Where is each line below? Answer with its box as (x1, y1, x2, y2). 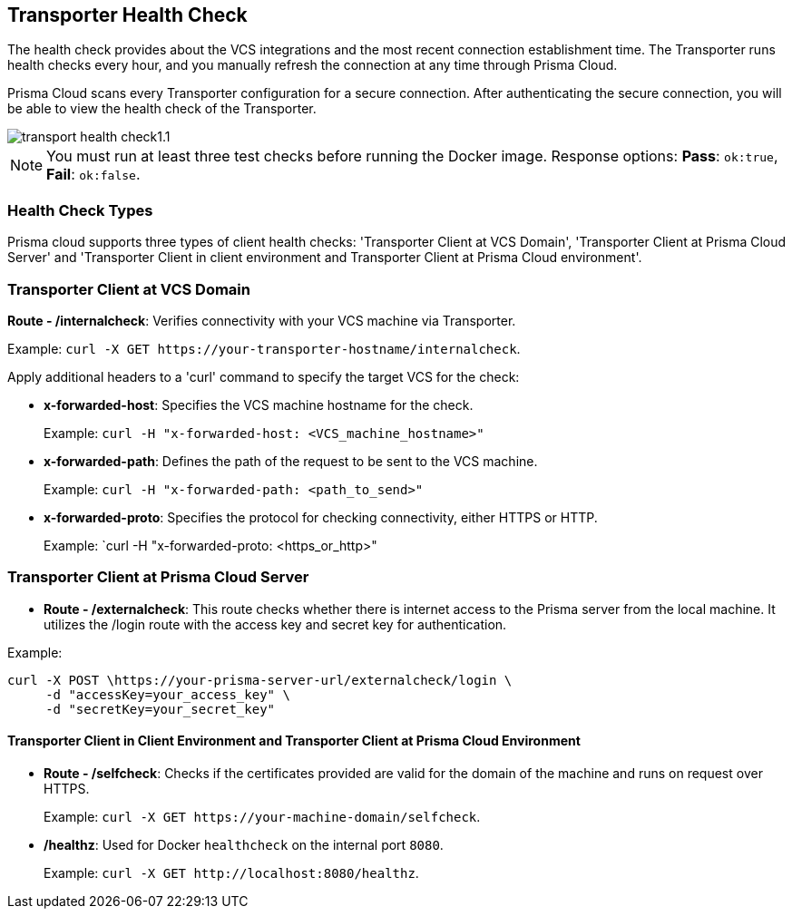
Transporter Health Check (7, 4, 248, 26)
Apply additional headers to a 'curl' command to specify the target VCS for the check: (7, 368, 520, 385)
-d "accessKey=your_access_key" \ (45, 687, 290, 702)
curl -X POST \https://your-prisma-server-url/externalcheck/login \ (7, 672, 513, 687)
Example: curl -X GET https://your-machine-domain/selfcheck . (44, 808, 481, 824)
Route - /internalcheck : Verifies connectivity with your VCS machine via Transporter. (7, 312, 516, 328)
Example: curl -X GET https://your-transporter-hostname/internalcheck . (7, 340, 521, 356)
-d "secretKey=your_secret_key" (45, 701, 276, 716)
